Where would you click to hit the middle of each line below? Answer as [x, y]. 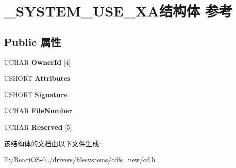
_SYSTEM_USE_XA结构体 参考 [118, 11]
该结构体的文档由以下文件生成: [52, 143]
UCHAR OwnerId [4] [37, 62]
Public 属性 [33, 41]
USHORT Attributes [37, 78]
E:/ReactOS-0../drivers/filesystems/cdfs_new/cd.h [80, 160]
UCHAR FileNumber [38, 111]
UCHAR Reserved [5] [38, 127]
